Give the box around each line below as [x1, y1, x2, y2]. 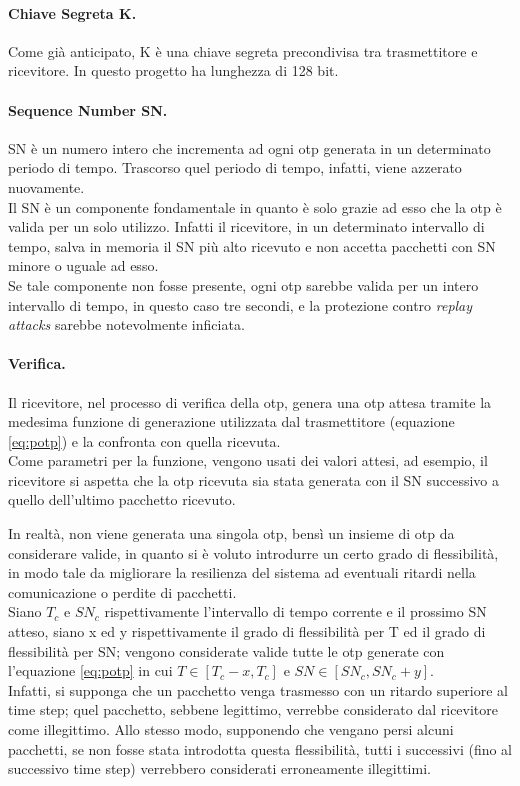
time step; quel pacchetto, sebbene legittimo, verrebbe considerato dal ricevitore [8, 699, 499, 720]
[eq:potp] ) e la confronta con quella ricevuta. [8, 430, 281, 451]
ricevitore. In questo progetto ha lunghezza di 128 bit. [8, 60, 339, 81]
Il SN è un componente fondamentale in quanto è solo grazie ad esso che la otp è [8, 196, 502, 217]
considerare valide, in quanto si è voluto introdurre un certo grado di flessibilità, [8, 542, 499, 563]
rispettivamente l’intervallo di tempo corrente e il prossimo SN [104, 601, 487, 622]
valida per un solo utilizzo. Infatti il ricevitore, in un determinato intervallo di [8, 216, 485, 237]
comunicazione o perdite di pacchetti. [8, 581, 237, 602]
